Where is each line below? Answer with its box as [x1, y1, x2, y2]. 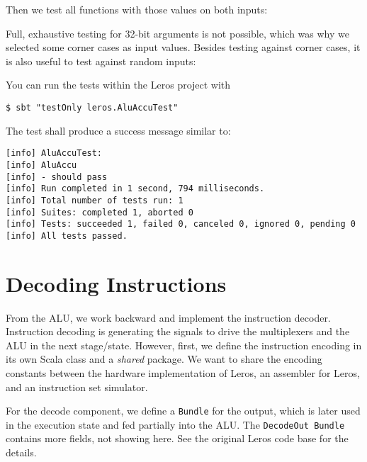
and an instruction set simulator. [6, 379, 148, 394]
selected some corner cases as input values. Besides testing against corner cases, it [6, 40, 361, 55]
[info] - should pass [6, 171, 108, 182]
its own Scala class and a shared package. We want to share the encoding [6, 351, 322, 366]
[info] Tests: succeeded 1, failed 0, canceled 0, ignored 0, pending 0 [6, 219, 356, 230]
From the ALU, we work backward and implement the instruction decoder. [6, 310, 331, 325]
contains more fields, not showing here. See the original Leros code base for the [6, 431, 349, 446]
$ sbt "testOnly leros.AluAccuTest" [6, 102, 179, 113]
